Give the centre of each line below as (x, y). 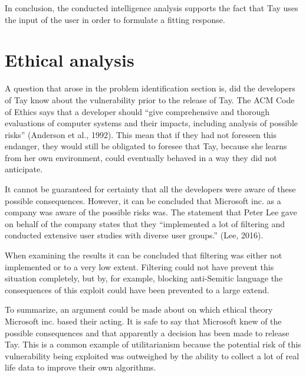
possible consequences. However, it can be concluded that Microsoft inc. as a (143, 200)
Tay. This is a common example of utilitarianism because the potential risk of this (153, 344)
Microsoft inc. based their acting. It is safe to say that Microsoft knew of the (143, 321)
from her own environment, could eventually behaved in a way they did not (141, 157)
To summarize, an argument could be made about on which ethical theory (139, 309)
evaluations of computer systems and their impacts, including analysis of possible (151, 123)
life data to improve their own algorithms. (80, 367)
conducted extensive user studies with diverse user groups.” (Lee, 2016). (134, 235)
